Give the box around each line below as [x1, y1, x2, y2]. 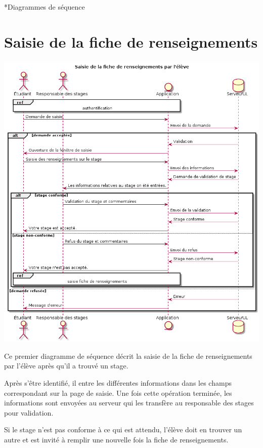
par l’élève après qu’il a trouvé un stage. [4, 360, 128, 371]
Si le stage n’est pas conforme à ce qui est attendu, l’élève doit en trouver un [4, 424, 242, 435]
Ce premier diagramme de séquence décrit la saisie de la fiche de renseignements [4, 350, 252, 361]
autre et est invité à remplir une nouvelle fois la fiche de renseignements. [4, 434, 229, 444]
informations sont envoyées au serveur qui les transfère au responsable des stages [4, 397, 254, 408]
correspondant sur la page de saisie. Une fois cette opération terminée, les [4, 387, 232, 398]
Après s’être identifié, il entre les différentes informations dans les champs [4, 377, 232, 388]
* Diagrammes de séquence [4, 2, 85, 12]
